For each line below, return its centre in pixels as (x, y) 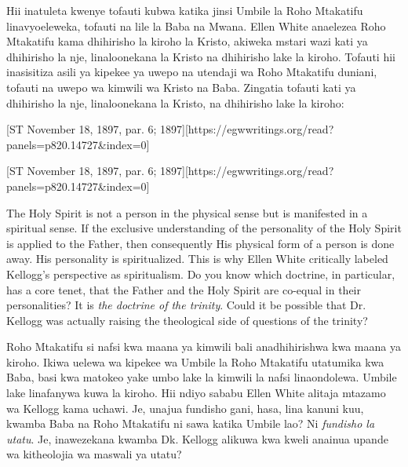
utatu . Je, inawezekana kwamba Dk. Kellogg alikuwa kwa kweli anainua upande (197, 438)
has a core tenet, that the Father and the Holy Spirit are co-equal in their (184, 289)
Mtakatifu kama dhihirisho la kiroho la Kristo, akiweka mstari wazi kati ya (187, 41)
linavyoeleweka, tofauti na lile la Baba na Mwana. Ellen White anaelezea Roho (196, 26)
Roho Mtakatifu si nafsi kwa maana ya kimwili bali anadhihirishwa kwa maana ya (204, 347)
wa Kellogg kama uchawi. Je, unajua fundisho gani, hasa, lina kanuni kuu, (185, 408)
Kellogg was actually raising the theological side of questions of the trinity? (187, 320)
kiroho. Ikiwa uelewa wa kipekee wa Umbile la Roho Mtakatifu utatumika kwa (195, 361)
